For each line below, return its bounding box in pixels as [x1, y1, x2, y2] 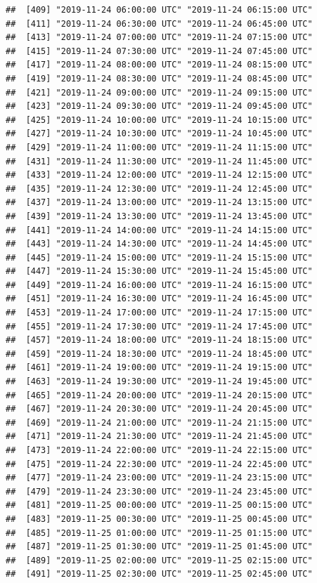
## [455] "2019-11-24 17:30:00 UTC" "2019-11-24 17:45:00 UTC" [6, 321, 313, 332]
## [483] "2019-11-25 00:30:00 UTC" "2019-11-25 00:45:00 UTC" [6, 513, 313, 524]
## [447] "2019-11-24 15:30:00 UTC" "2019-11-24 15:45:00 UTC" [6, 266, 313, 277]
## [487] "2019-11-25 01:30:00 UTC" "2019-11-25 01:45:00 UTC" [6, 542, 313, 552]
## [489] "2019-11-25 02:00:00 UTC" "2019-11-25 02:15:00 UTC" [6, 555, 313, 565]
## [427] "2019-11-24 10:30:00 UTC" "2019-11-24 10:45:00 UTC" [6, 129, 313, 139]
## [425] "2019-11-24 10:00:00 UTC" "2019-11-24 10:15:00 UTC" [6, 114, 313, 125]
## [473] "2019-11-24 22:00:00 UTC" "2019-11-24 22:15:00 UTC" [6, 445, 313, 455]
